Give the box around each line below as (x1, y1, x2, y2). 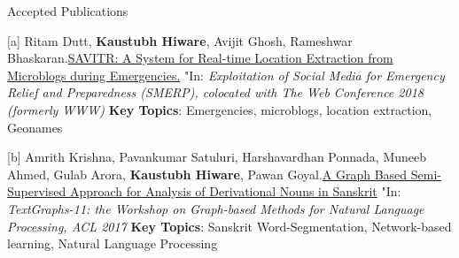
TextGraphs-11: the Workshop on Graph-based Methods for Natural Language (7, 199, 424, 217)
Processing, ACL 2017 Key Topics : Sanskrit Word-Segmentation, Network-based (7, 216, 452, 235)
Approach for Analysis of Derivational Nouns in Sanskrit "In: (69, 182, 401, 201)
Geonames (7, 118, 63, 136)
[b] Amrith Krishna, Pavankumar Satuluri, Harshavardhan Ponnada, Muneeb (7, 148, 427, 166)
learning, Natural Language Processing (7, 234, 218, 253)
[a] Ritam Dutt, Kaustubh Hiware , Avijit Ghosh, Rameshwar (7, 31, 353, 49)
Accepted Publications (7, 2, 128, 19)
